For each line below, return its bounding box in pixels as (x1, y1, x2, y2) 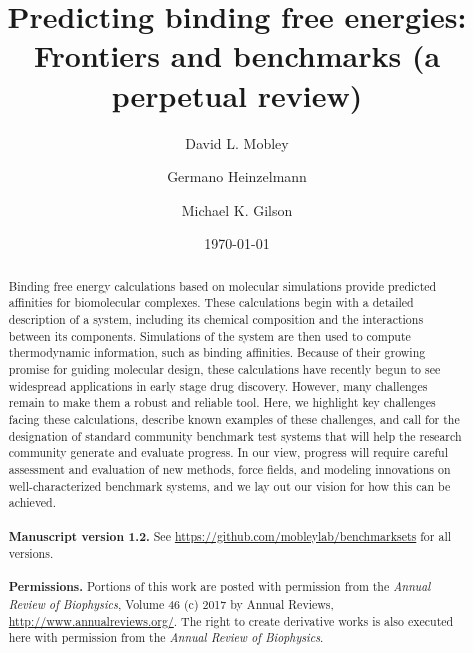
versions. (8, 545, 54, 562)
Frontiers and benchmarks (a (33, 35, 441, 76)
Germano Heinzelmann (167, 166, 307, 187)
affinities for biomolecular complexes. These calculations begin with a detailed (8, 294, 414, 311)
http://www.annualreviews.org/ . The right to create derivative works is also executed (8, 612, 454, 629)
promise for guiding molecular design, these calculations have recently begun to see (8, 360, 441, 377)
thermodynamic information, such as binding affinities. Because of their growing (8, 344, 426, 361)
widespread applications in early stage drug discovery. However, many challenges (8, 377, 428, 394)
